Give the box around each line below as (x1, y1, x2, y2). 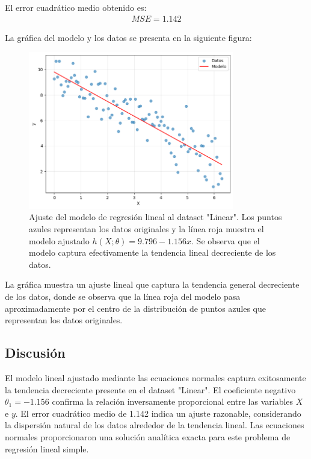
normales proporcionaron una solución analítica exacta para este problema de (5, 430, 291, 443)
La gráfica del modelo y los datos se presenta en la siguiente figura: (5, 31, 252, 43)
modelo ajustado (29, 234, 90, 247)
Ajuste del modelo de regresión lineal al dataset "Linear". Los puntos (29, 211, 282, 223)
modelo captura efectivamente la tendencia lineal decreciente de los (29, 246, 276, 259)
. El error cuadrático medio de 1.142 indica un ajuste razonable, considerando (15, 407, 301, 419)
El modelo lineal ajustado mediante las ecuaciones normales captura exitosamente (5, 371, 306, 384)
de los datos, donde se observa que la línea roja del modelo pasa (5, 290, 241, 302)
